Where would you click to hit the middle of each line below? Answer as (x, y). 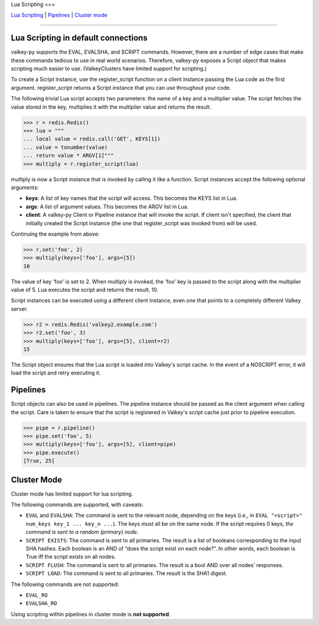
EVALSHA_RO (41, 603)
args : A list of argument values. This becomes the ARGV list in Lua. (107, 206)
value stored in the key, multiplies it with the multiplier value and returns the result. (111, 107)
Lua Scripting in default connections (79, 38)
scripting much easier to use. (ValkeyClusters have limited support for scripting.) (109, 69)
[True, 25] (39, 461)
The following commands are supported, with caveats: (77, 504)
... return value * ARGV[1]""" (69, 156)
